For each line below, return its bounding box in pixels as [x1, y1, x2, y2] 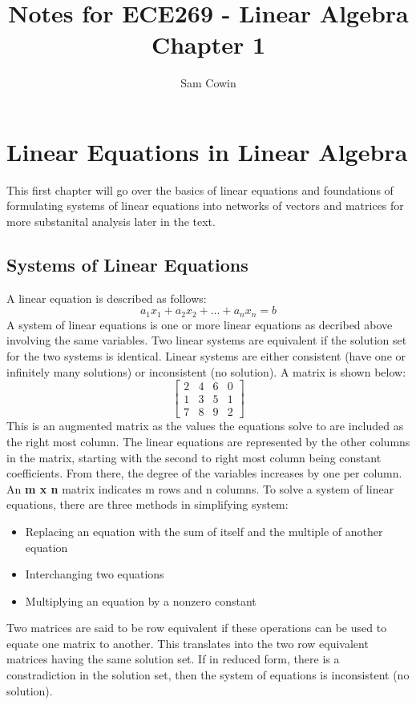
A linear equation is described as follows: [6, 289, 207, 306]
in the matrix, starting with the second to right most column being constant [6, 449, 382, 465]
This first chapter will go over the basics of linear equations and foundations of [6, 181, 394, 198]
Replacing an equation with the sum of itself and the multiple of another [25, 522, 383, 539]
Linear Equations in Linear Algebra [6, 135, 408, 167]
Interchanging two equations [25, 566, 164, 582]
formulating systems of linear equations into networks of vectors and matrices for [6, 197, 404, 214]
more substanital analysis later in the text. [6, 213, 216, 230]
